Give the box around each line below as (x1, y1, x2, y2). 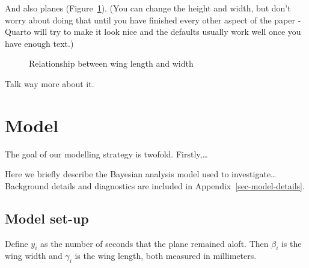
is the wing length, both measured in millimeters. (75, 249, 257, 262)
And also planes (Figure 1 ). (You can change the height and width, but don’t (5, 2, 291, 14)
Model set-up (5, 209, 89, 227)
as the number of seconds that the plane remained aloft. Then (40, 237, 269, 249)
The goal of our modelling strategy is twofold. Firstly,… (5, 147, 208, 160)
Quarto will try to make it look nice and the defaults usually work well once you (5, 25, 301, 38)
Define (5, 237, 28, 249)
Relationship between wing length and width (29, 57, 194, 70)
